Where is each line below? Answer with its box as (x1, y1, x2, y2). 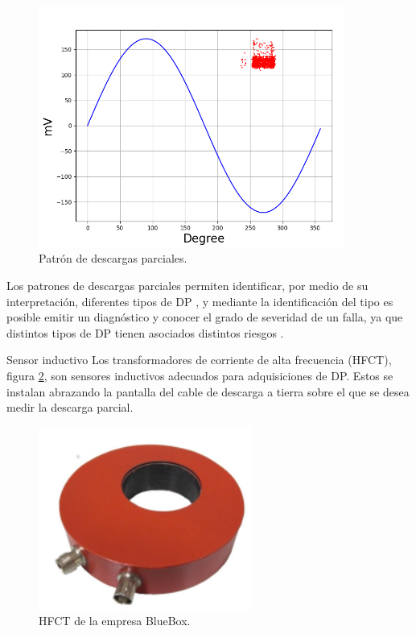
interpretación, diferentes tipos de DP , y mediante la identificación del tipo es (6, 292, 393, 309)
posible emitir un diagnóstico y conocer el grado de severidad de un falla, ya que (6, 309, 403, 325)
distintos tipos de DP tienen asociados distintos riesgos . (6, 324, 284, 341)
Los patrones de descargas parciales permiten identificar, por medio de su (6, 277, 369, 294)
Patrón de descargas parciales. (39, 250, 187, 267)
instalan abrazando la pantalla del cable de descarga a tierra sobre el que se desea (6, 383, 410, 400)
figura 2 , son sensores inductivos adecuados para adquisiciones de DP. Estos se (6, 367, 393, 383)
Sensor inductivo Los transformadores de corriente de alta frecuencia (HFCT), (6, 351, 392, 368)
